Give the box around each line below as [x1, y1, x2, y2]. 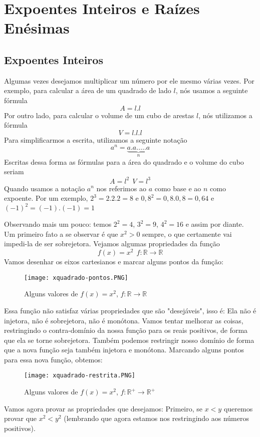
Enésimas [4, 18, 70, 38]
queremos [223, 403, 253, 413]
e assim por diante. [185, 219, 244, 229]
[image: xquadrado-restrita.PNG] [24, 372, 135, 379]
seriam [4, 166, 24, 177]
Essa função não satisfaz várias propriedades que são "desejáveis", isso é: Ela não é [4, 305, 256, 315]
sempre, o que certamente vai [142, 228, 232, 239]
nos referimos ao [96, 183, 146, 193]
